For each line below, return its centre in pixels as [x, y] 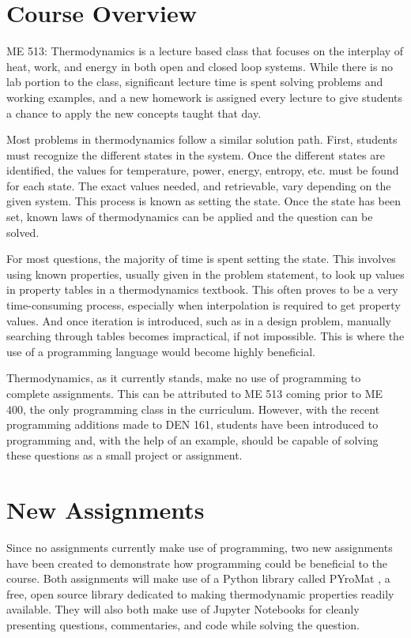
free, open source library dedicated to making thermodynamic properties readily [200, 593]
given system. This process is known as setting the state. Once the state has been [204, 201]
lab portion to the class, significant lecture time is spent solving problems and [195, 82]
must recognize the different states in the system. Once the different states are [196, 154]
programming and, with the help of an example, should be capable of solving [192, 439]
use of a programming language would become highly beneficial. [161, 351]
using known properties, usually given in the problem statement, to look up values [205, 274]
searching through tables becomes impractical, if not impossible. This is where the [205, 336]
